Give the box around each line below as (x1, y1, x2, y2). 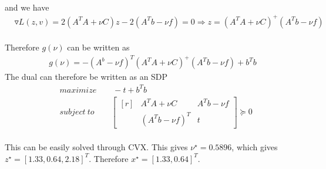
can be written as (67, 41, 130, 53)
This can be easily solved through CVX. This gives (5, 141, 188, 153)
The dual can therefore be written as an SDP (5, 70, 168, 83)
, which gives (231, 141, 278, 153)
